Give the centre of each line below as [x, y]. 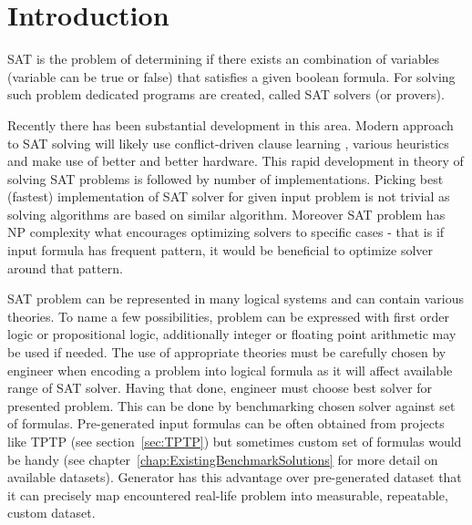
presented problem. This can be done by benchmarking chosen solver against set [231, 405]
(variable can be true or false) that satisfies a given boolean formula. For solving [231, 76]
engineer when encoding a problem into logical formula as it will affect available [230, 370]
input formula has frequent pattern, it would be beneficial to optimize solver [221, 250]
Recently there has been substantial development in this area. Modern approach [231, 124]
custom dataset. [51, 513]
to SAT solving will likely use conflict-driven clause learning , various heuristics [228, 143]
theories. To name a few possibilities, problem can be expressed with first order [228, 316]
